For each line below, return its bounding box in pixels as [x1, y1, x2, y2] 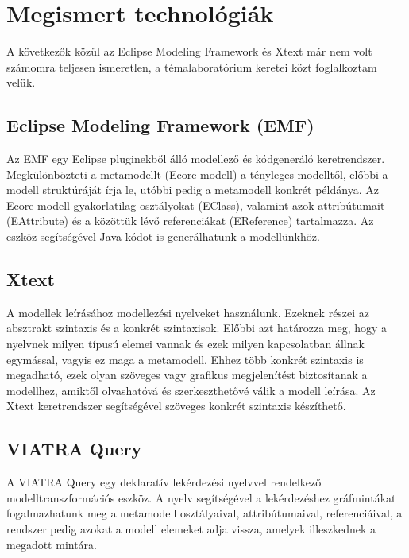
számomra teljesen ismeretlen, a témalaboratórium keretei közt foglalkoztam [6, 58, 377, 75]
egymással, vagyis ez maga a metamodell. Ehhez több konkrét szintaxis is [6, 351, 364, 367]
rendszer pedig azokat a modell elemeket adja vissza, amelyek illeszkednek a [6, 521, 376, 537]
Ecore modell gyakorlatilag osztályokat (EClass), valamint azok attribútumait [6, 196, 385, 213]
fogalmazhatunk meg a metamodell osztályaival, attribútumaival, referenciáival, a [6, 505, 403, 521]
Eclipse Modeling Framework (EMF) [6, 113, 314, 138]
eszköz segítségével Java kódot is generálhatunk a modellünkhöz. [6, 228, 320, 245]
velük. [6, 74, 36, 91]
